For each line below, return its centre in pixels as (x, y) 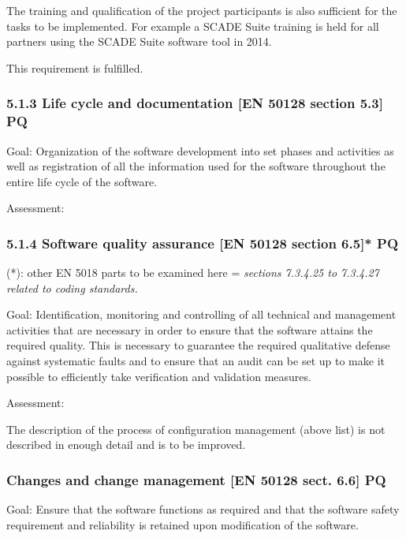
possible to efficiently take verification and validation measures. (159, 376)
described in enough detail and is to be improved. (126, 445)
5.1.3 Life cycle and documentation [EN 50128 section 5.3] (195, 103)
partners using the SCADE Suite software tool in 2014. (139, 41)
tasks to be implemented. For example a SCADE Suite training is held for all (193, 26)
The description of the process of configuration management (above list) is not (196, 429)
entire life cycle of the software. (82, 181)
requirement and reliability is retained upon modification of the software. (183, 524)
